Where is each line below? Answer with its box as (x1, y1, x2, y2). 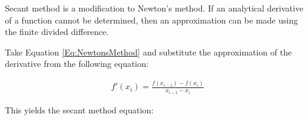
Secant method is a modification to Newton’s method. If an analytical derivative (5, 2, 304, 14)
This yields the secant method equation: (5, 103, 154, 116)
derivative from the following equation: (5, 57, 149, 70)
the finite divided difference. (5, 25, 109, 38)
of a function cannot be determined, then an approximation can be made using (5, 13, 298, 26)
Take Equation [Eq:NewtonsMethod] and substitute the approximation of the (5, 45, 292, 58)
